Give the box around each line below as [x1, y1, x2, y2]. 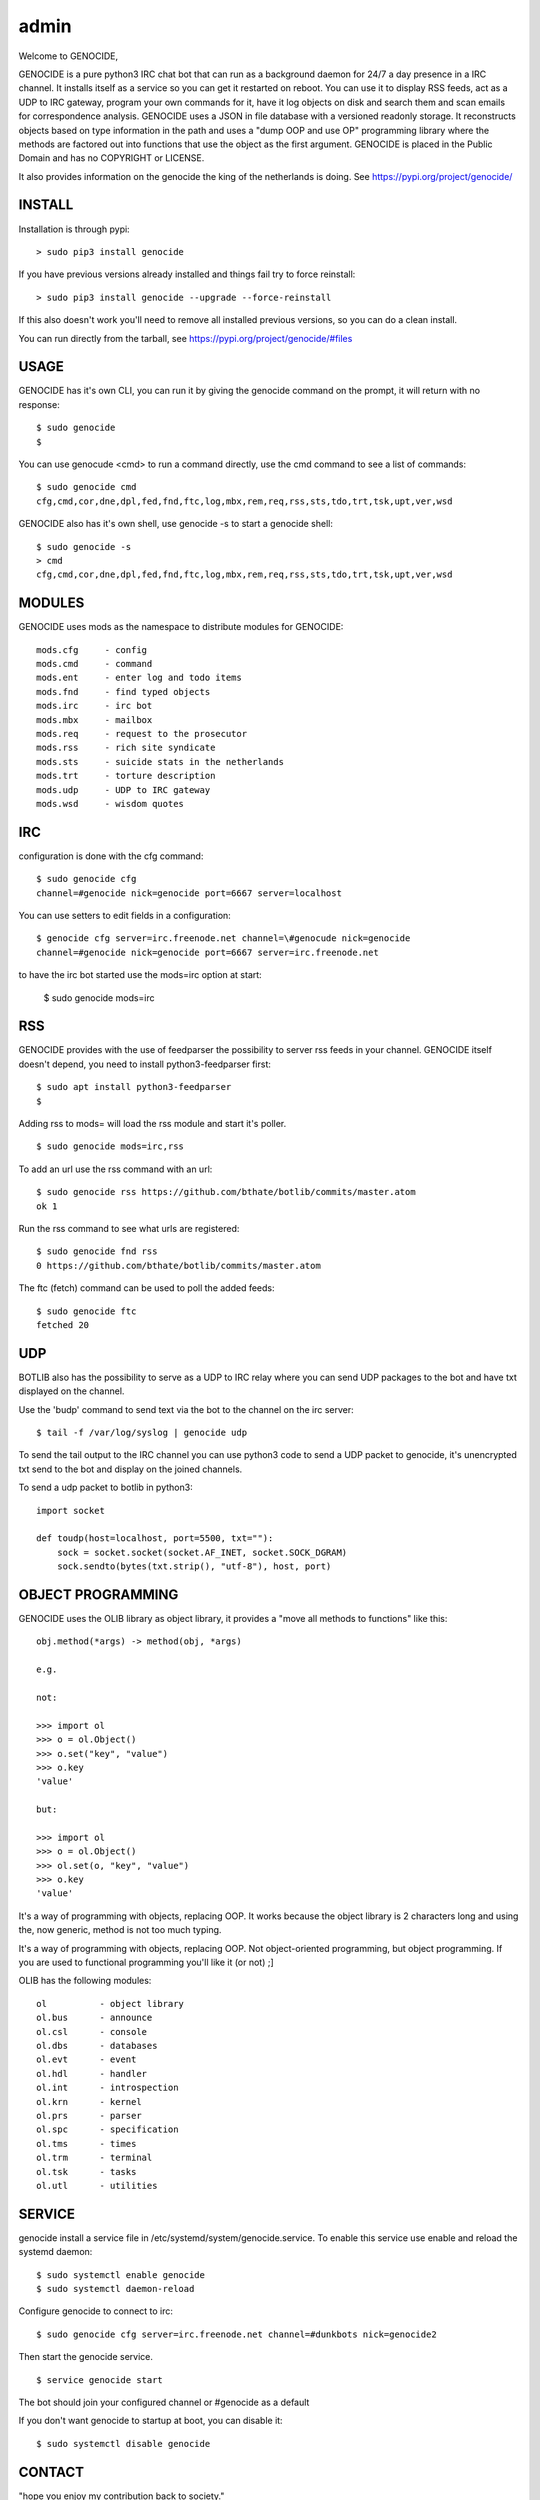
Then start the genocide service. [18, 2351, 154, 2363]
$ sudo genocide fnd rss [36, 1246, 158, 1257]
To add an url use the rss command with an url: [18, 1163, 213, 1175]
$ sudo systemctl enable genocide [36, 2269, 205, 2280]
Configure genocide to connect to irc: [18, 2305, 174, 2317]
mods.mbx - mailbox [36, 714, 153, 725]
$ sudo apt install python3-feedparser [36, 1081, 232, 1093]
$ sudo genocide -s [36, 541, 132, 552]
